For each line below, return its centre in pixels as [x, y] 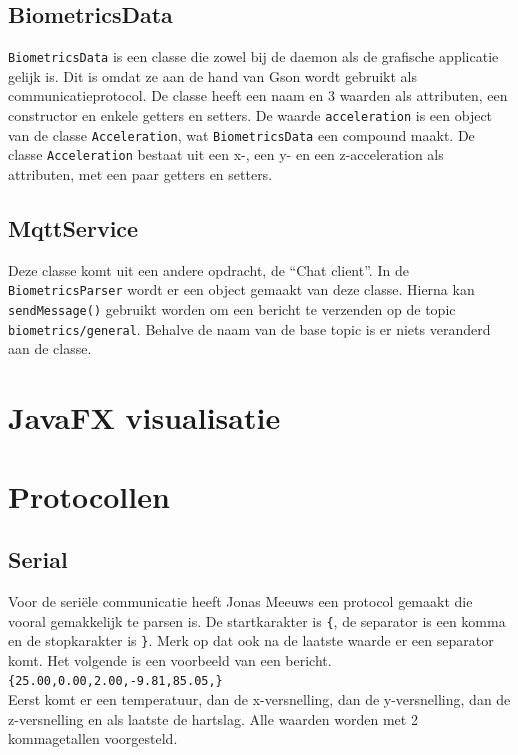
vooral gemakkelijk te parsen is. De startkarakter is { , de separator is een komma [257, 620]
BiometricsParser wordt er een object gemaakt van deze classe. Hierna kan [241, 289]
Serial [38, 559]
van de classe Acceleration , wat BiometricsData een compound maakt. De [241, 134]
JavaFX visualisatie [144, 417]
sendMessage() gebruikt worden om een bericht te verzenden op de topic [232, 309]
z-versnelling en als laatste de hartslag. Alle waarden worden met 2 [213, 718]
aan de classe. [50, 348]
